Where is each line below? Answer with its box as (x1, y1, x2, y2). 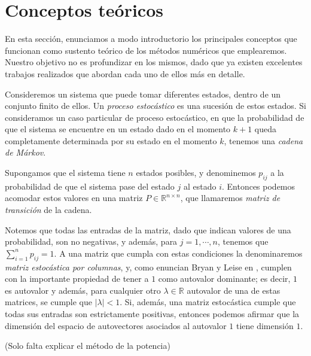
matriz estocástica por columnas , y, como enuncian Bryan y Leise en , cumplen (5, 260, 292, 273)
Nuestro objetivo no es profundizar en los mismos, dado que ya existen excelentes (5, 56, 303, 68)
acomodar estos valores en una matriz (5, 191, 143, 204)
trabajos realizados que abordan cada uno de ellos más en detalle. (5, 67, 245, 80)
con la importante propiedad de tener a (5, 272, 149, 285)
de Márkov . (5, 146, 46, 159)
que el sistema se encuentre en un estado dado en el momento (5, 123, 231, 135)
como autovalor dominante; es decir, (158, 272, 291, 285)
